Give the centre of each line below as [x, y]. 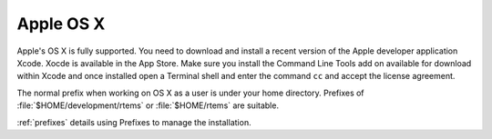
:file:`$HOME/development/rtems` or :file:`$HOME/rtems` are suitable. [148, 105]
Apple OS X [61, 24]
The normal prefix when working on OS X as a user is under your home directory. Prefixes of [190, 93]
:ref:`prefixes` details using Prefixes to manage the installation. [134, 122]
